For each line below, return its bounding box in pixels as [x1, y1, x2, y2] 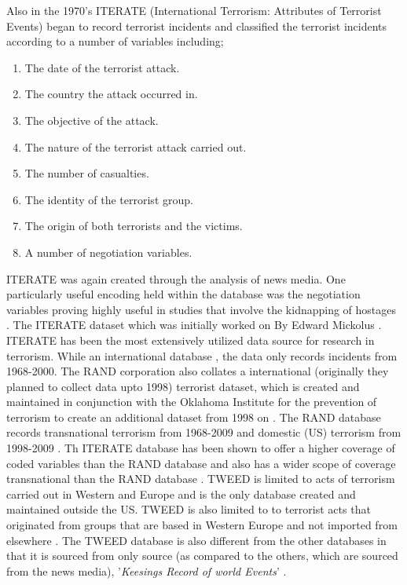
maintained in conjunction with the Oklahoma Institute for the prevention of [6, 393, 377, 410]
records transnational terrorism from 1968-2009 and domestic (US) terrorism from [6, 424, 401, 441]
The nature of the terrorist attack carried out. [24, 138, 247, 155]
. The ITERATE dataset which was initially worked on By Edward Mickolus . [6, 316, 382, 333]
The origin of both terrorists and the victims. [24, 218, 243, 234]
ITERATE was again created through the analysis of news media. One [6, 270, 346, 287]
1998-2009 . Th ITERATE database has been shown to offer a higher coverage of [6, 440, 395, 456]
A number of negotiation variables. [24, 243, 192, 260]
